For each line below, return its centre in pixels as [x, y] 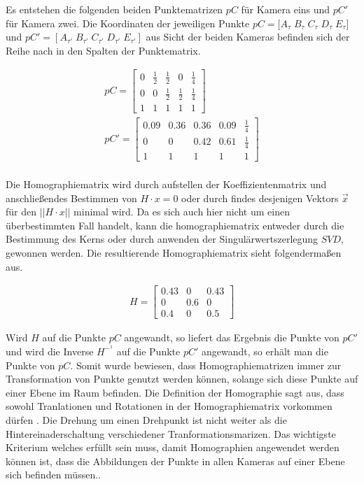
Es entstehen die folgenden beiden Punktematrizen [114, 9]
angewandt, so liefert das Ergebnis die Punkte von [232, 337]
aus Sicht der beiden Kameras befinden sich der [248, 37]
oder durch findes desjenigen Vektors [260, 198]
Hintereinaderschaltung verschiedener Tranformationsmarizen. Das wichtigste [171, 433]
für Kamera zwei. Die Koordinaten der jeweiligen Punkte [128, 23]
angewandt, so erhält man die [265, 351]
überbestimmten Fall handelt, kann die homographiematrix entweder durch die [175, 225]
